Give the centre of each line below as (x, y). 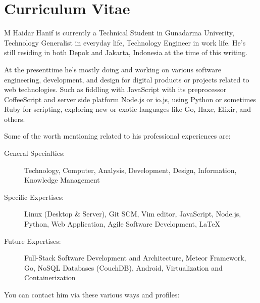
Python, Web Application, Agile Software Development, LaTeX (122, 224)
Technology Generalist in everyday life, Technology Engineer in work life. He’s (125, 42)
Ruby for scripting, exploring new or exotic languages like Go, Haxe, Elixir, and (127, 109)
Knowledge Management (62, 180)
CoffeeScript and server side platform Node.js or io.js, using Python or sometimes (130, 99)
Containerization (50, 277)
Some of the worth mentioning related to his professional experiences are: (117, 136)
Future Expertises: (33, 241)
